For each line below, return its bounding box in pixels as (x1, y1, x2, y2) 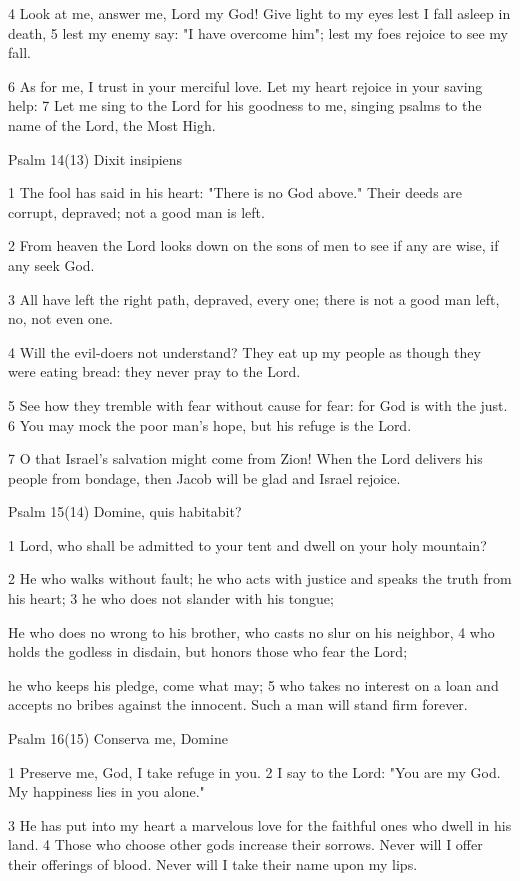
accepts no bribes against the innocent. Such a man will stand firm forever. (8, 694, 468, 715)
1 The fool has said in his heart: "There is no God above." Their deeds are (8, 182, 463, 203)
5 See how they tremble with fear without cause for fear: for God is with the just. (8, 394, 508, 415)
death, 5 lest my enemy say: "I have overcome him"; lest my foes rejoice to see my (8, 22, 509, 43)
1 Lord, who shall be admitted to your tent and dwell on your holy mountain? (8, 534, 487, 555)
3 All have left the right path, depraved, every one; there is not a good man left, (8, 288, 500, 309)
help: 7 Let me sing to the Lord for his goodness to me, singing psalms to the (8, 95, 482, 116)
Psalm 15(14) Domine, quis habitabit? (8, 501, 242, 522)
